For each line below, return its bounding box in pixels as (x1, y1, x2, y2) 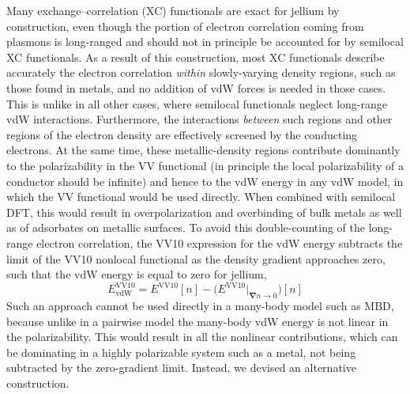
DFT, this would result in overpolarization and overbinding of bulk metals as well (6, 203, 402, 220)
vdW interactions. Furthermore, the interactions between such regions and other (6, 111, 393, 127)
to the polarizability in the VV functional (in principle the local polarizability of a (6, 157, 404, 173)
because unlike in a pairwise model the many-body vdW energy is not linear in (6, 313, 389, 329)
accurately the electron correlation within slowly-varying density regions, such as (6, 64, 396, 81)
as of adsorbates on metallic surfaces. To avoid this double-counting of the (6, 219, 365, 236)
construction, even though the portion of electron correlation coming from (6, 17, 364, 34)
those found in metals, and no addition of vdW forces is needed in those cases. (6, 79, 386, 96)
